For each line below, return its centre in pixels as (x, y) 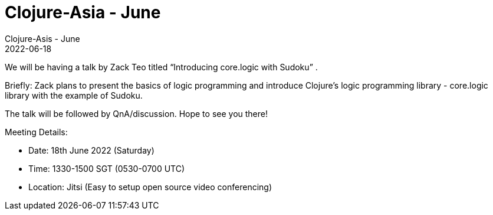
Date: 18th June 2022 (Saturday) (91, 150)
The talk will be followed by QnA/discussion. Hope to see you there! (136, 113)
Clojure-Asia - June (83, 12)
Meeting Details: (36, 132)
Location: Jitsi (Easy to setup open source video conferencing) (150, 187)
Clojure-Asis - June (42, 38)
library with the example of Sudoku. (74, 95)
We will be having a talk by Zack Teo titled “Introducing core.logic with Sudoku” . (161, 67)
